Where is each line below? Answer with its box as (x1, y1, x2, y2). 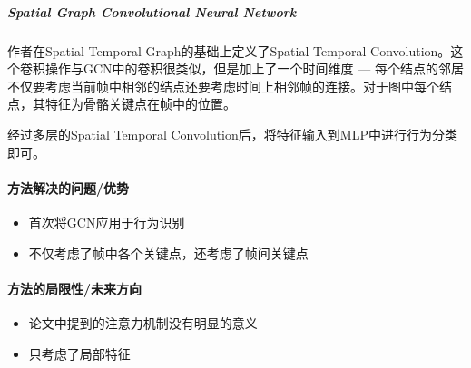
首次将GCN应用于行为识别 (28, 212, 185, 231)
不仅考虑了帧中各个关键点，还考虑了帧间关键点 (28, 243, 309, 262)
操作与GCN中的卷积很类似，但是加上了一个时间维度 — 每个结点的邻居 (44, 59, 464, 78)
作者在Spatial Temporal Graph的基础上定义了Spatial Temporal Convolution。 (7, 41, 451, 60)
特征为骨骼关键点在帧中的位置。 (44, 94, 236, 113)
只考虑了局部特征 (28, 344, 131, 363)
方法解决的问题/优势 (7, 178, 130, 197)
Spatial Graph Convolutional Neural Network (7, 2, 297, 21)
